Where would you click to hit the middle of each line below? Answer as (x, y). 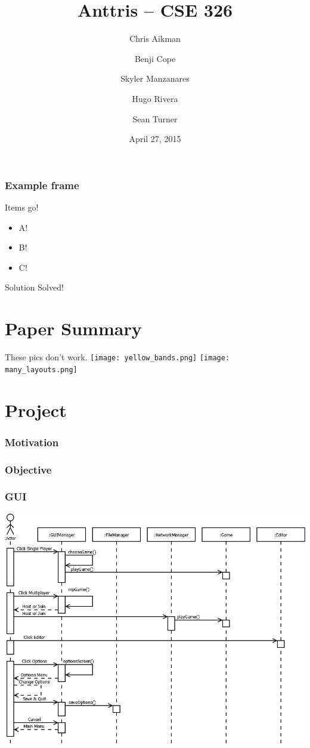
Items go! (22, 207)
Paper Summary (73, 328)
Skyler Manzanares (155, 78)
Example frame (42, 185)
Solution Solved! (34, 287)
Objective (28, 469)
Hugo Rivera (155, 98)
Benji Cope (155, 58)
